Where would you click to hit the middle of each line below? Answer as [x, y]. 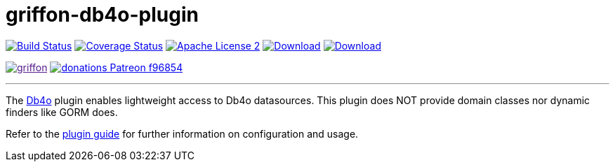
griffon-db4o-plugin [102, 15]
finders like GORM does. [62, 112]
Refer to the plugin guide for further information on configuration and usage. [182, 133]
